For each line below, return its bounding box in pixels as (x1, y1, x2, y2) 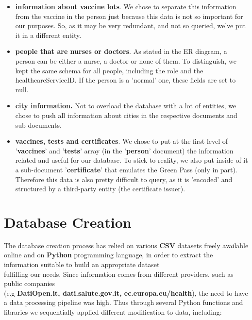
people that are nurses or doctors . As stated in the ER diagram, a (15, 46, 227, 56)
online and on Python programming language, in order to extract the (4, 250, 213, 260)
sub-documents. (15, 119, 62, 130)
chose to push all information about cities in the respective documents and (15, 110, 237, 120)
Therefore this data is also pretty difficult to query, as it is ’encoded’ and (15, 174, 233, 184)
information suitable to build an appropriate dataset (4, 259, 160, 269)
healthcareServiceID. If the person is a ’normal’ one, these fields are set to (15, 75, 236, 85)
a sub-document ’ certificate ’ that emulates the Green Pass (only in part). (15, 164, 237, 174)
